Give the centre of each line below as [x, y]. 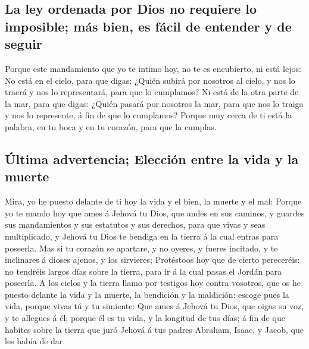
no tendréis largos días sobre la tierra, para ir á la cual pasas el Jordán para [143, 271]
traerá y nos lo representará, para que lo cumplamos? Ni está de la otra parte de [152, 92]
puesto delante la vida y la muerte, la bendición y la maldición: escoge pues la [147, 294]
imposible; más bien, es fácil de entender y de [148, 26]
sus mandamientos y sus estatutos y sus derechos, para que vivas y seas [135, 224]
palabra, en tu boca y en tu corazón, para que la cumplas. [111, 126]
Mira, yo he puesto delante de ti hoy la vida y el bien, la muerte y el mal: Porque [153, 201]
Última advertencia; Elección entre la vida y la [152, 158]
